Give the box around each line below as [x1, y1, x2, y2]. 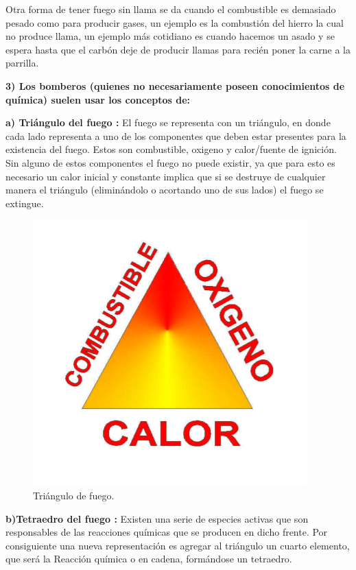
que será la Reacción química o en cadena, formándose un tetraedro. [5, 551, 292, 566]
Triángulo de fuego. [33, 488, 115, 502]
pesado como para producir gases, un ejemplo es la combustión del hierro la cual [5, 15, 344, 29]
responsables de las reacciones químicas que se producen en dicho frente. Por [5, 525, 328, 539]
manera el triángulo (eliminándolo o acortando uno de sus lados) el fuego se [5, 182, 324, 197]
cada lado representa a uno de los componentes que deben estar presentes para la [5, 128, 346, 143]
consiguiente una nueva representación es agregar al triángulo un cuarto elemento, [5, 538, 350, 552]
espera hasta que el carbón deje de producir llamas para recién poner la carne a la [5, 42, 351, 56]
